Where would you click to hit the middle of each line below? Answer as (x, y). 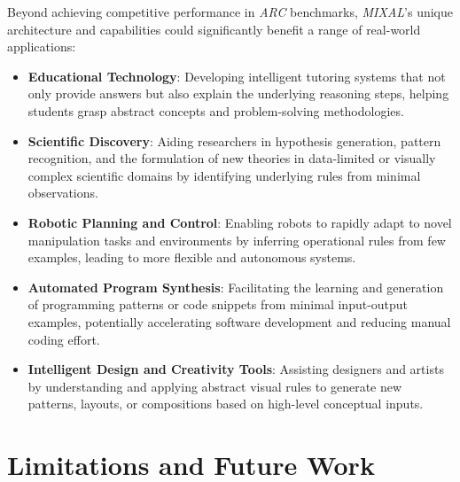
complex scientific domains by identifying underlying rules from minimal (224, 175)
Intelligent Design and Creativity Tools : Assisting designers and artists (236, 369)
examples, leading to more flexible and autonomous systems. (192, 257)
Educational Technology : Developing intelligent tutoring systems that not (237, 76)
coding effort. (64, 339)
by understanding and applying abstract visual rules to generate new (215, 386)
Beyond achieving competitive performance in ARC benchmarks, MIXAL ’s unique (230, 12)
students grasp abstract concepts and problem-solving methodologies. (216, 110)
